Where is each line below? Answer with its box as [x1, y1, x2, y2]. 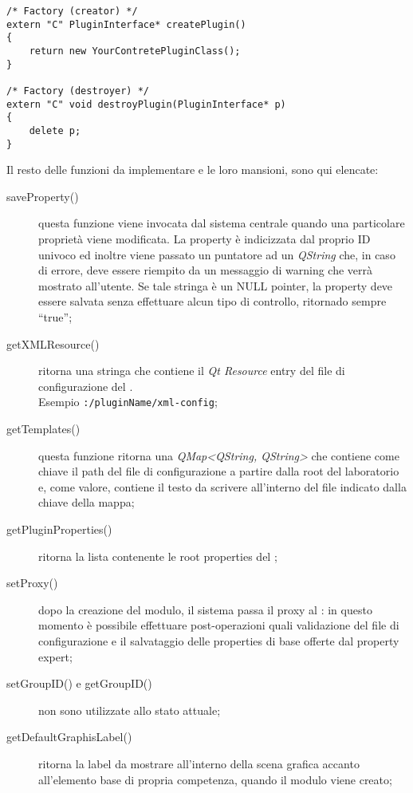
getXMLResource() [6, 335, 100, 352]
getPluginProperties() [6, 520, 112, 537]
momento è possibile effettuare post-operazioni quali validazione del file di [38, 617, 399, 633]
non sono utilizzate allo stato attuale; [38, 701, 221, 718]
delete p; [29, 124, 81, 136]
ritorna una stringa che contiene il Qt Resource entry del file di [38, 362, 345, 379]
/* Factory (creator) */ [6, 6, 138, 17]
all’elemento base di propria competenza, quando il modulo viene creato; [38, 771, 392, 787]
